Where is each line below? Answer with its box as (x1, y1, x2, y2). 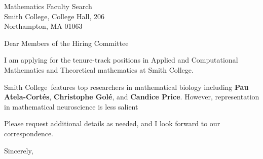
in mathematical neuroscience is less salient (4, 101, 138, 112)
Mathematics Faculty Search (4, 1, 92, 11)
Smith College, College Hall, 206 (4, 11, 104, 21)
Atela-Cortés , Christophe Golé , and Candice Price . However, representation (4, 91, 259, 102)
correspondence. (4, 128, 53, 138)
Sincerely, (4, 145, 33, 155)
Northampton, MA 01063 (4, 21, 83, 31)
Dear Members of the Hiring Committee (4, 37, 129, 48)
